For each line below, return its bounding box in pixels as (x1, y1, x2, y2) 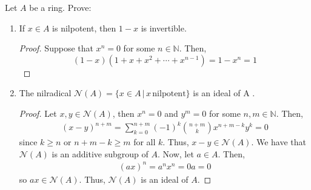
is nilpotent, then (52, 21, 116, 34)
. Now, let (157, 147, 194, 160)
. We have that (251, 136, 307, 148)
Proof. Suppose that (19, 42, 93, 54)
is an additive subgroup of (52, 147, 149, 160)
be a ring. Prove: (29, 1, 92, 13)
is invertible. (141, 21, 187, 34)
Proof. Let (19, 106, 57, 119)
